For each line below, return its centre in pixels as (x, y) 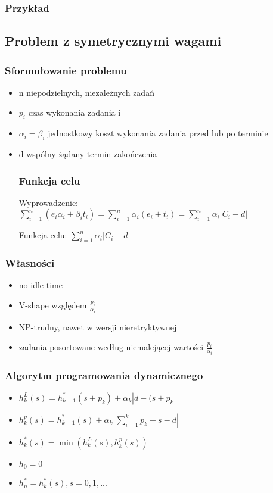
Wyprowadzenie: (49, 202)
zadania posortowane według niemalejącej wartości (111, 347)
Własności (30, 263)
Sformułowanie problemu (66, 70)
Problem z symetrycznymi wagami (113, 41)
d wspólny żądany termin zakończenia (88, 154)
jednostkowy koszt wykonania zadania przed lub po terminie (158, 133)
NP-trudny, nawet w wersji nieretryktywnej (98, 327)
